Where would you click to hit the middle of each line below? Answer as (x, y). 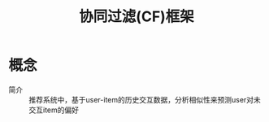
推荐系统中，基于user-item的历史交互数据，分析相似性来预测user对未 (145, 99)
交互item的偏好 (54, 110)
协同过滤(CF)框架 (137, 17)
